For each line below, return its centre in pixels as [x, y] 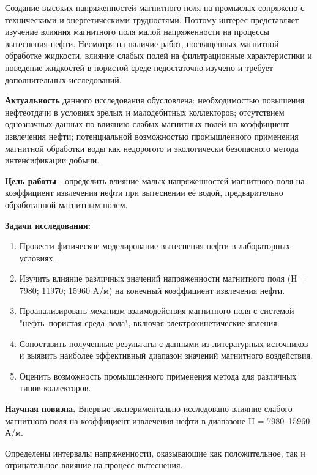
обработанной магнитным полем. [66, 204]
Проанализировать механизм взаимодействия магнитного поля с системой [157, 311]
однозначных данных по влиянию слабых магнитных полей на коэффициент [147, 124]
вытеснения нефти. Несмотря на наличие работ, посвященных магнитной [142, 43]
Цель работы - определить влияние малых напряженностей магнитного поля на [155, 180]
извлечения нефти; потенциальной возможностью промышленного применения [152, 136]
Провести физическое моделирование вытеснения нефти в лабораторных [155, 246]
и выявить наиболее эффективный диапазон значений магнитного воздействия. [166, 355]
